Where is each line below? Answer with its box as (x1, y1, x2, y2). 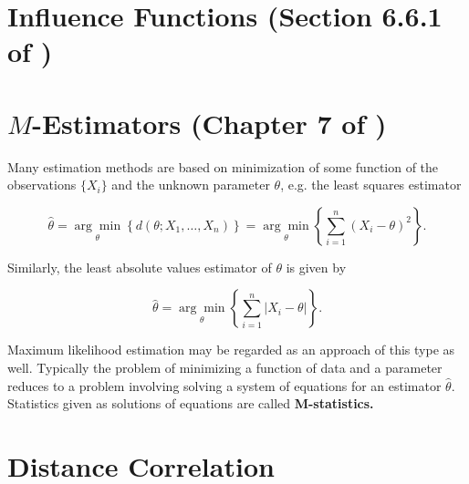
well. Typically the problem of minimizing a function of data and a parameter (7, 358, 443, 377)
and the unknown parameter (111, 175, 270, 194)
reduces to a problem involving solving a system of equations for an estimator (7, 376, 442, 395)
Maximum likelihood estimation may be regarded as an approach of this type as (7, 340, 455, 359)
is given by (286, 257, 347, 276)
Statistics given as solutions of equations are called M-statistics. (7, 394, 374, 413)
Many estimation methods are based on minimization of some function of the (7, 157, 439, 176)
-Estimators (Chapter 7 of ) (32, 104, 387, 141)
